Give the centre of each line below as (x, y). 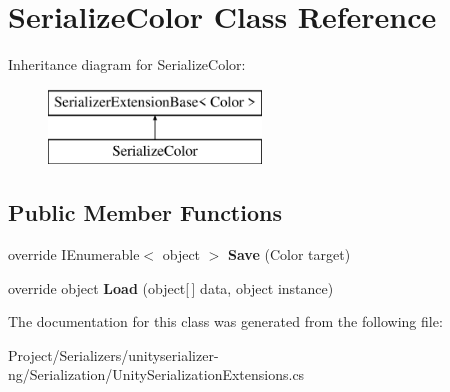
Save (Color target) (289, 254)
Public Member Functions (145, 212)
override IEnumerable (74, 254)
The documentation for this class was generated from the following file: (225, 321)
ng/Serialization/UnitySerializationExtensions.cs (156, 374)
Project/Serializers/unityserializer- (113, 354)
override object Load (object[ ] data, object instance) (171, 287)
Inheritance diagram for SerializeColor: (127, 64)
